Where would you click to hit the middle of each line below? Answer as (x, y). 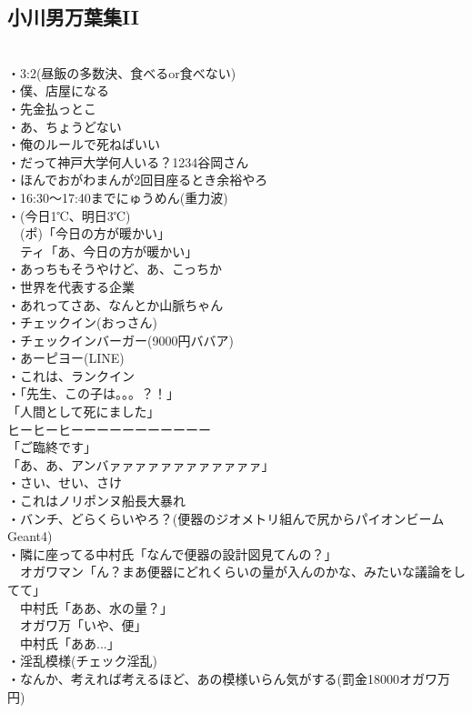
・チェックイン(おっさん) (82, 322)
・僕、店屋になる (58, 90)
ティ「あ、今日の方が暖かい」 (109, 251)
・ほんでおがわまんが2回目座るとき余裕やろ (138, 180)
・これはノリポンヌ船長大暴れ (96, 501)
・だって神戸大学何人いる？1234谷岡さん (128, 161)
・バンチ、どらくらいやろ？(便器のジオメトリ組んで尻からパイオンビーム (226, 518)
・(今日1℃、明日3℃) (69, 215)
